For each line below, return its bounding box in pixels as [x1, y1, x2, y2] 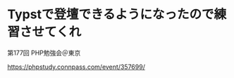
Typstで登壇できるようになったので [7, 6, 214, 22]
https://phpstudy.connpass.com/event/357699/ [7, 63, 146, 71]
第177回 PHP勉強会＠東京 [7, 48, 81, 57]
